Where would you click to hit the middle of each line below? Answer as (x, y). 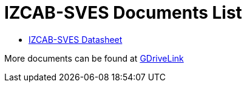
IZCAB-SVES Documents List (123, 13)
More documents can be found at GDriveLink (94, 58)
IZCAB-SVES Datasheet (76, 39)
